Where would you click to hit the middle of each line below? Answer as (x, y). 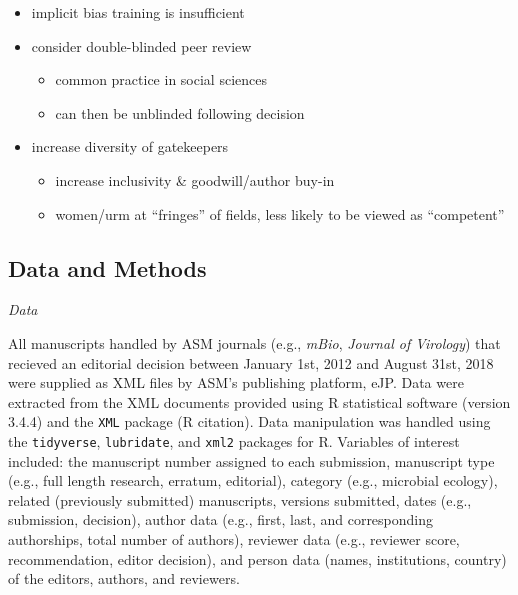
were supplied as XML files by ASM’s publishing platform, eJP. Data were (236, 382)
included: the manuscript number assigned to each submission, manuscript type (251, 460)
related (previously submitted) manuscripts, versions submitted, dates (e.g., (240, 499)
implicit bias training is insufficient (138, 12)
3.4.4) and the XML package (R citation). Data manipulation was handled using (249, 421)
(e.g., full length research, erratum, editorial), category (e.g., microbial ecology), (253, 480)
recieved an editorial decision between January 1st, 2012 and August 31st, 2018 (251, 362)
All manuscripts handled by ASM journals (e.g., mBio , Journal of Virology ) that (254, 342)
